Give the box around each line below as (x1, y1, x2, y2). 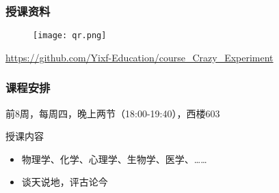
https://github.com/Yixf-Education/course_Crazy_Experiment (5, 50, 274, 64)
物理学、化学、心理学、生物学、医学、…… (21, 151, 207, 166)
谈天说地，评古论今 (21, 175, 108, 189)
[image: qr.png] (33, 31, 107, 41)
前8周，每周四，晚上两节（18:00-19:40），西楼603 (5, 106, 220, 120)
